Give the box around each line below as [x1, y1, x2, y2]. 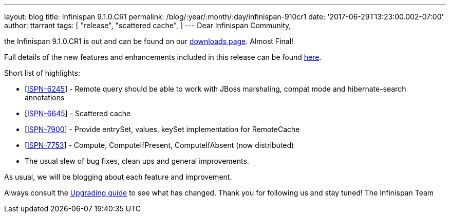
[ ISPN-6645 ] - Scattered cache [25, 109, 131, 118]
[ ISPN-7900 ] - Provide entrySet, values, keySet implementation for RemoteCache [25, 125, 300, 134]
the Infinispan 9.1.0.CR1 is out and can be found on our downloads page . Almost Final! [4, 37, 294, 46]
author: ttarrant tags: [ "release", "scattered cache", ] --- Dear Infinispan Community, [4, 21, 291, 30]
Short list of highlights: [4, 69, 80, 77]
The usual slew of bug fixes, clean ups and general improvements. [25, 157, 249, 165]
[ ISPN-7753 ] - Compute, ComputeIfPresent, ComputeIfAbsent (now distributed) [25, 141, 294, 149]
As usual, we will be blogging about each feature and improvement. [4, 172, 232, 181]
